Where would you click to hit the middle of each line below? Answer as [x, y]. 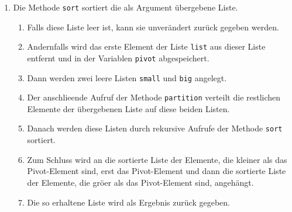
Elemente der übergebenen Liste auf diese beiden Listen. [128, 108]
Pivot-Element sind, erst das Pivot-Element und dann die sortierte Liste [157, 171]
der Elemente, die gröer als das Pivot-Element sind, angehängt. [140, 182]
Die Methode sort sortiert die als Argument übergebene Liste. [126, 7]
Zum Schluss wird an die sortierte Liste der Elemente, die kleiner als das [157, 159]
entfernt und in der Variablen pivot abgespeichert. [118, 58]
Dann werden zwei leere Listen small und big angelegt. [127, 77]
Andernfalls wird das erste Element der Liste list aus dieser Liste [146, 46]
